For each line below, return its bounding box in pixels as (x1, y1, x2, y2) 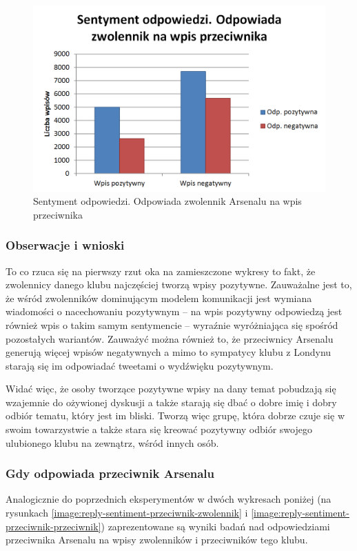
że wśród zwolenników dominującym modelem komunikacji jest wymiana (6, 290, 312, 305)
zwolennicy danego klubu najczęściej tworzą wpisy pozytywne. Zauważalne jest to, (6, 277, 352, 292)
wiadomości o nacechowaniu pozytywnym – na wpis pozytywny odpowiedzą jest (6, 304, 343, 319)
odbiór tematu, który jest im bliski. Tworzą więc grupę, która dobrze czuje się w (6, 408, 345, 423)
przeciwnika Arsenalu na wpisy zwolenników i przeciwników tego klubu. (6, 532, 308, 547)
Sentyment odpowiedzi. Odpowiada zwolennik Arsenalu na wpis (33, 194, 302, 208)
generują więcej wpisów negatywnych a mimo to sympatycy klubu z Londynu (6, 345, 331, 359)
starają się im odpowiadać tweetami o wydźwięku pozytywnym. (6, 358, 274, 372)
